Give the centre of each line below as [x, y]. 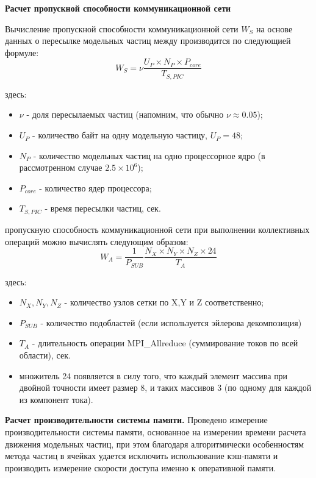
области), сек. [45, 355]
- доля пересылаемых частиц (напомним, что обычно [125, 114]
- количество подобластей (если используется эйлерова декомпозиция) [171, 322]
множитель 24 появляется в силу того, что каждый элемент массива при [153, 375]
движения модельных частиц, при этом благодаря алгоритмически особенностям [155, 444]
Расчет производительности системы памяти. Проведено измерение [136, 420]
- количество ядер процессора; [95, 187]
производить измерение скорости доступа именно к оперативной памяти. [141, 467]
